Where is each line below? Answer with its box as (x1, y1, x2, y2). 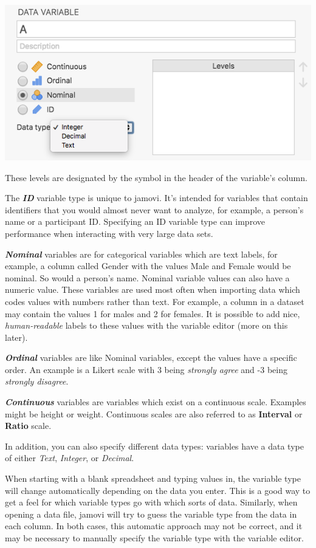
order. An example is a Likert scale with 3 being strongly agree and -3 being (5, 363, 287, 375)
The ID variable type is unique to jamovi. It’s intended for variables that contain (5, 191, 308, 204)
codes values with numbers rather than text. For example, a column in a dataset (5, 295, 304, 307)
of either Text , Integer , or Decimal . (5, 451, 134, 464)
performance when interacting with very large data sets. (5, 227, 213, 239)
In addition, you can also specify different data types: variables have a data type (5, 439, 304, 452)
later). (5, 331, 28, 343)
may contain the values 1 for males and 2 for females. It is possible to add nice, (5, 307, 300, 320)
